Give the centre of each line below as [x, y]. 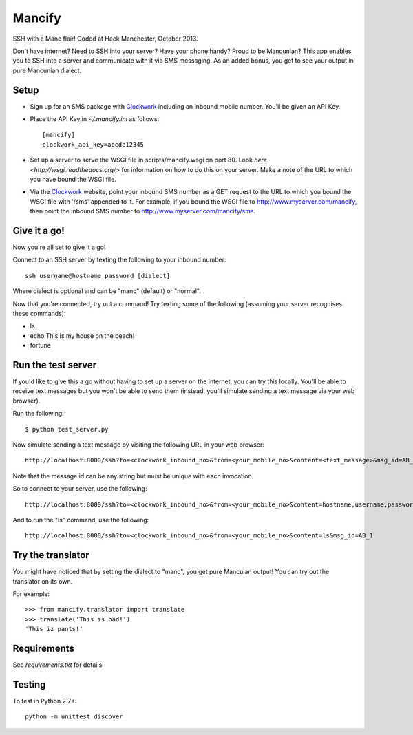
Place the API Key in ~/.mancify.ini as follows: [95, 119]
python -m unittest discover [74, 717]
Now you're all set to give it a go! [59, 247]
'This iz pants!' [54, 629]
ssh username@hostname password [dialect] [98, 276]
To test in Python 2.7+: [45, 701]
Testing [29, 684]
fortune [40, 345]
